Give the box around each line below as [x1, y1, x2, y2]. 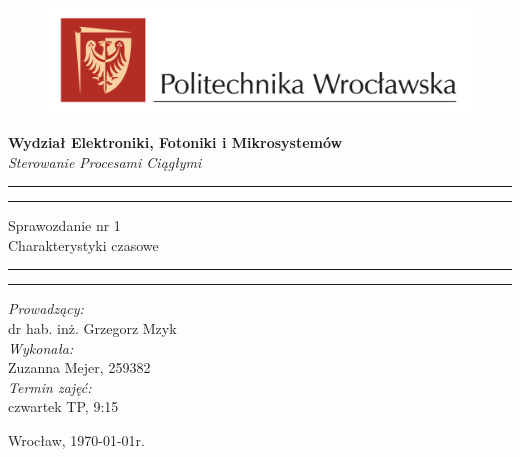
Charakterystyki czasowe [8, 234, 159, 255]
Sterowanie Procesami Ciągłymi [8, 151, 202, 172]
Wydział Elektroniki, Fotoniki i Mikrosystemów [8, 132, 343, 152]
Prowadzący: [8, 298, 84, 319]
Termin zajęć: [8, 376, 92, 397]
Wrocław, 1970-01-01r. [8, 429, 146, 450]
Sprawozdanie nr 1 [8, 215, 121, 236]
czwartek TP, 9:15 [8, 396, 119, 417]
